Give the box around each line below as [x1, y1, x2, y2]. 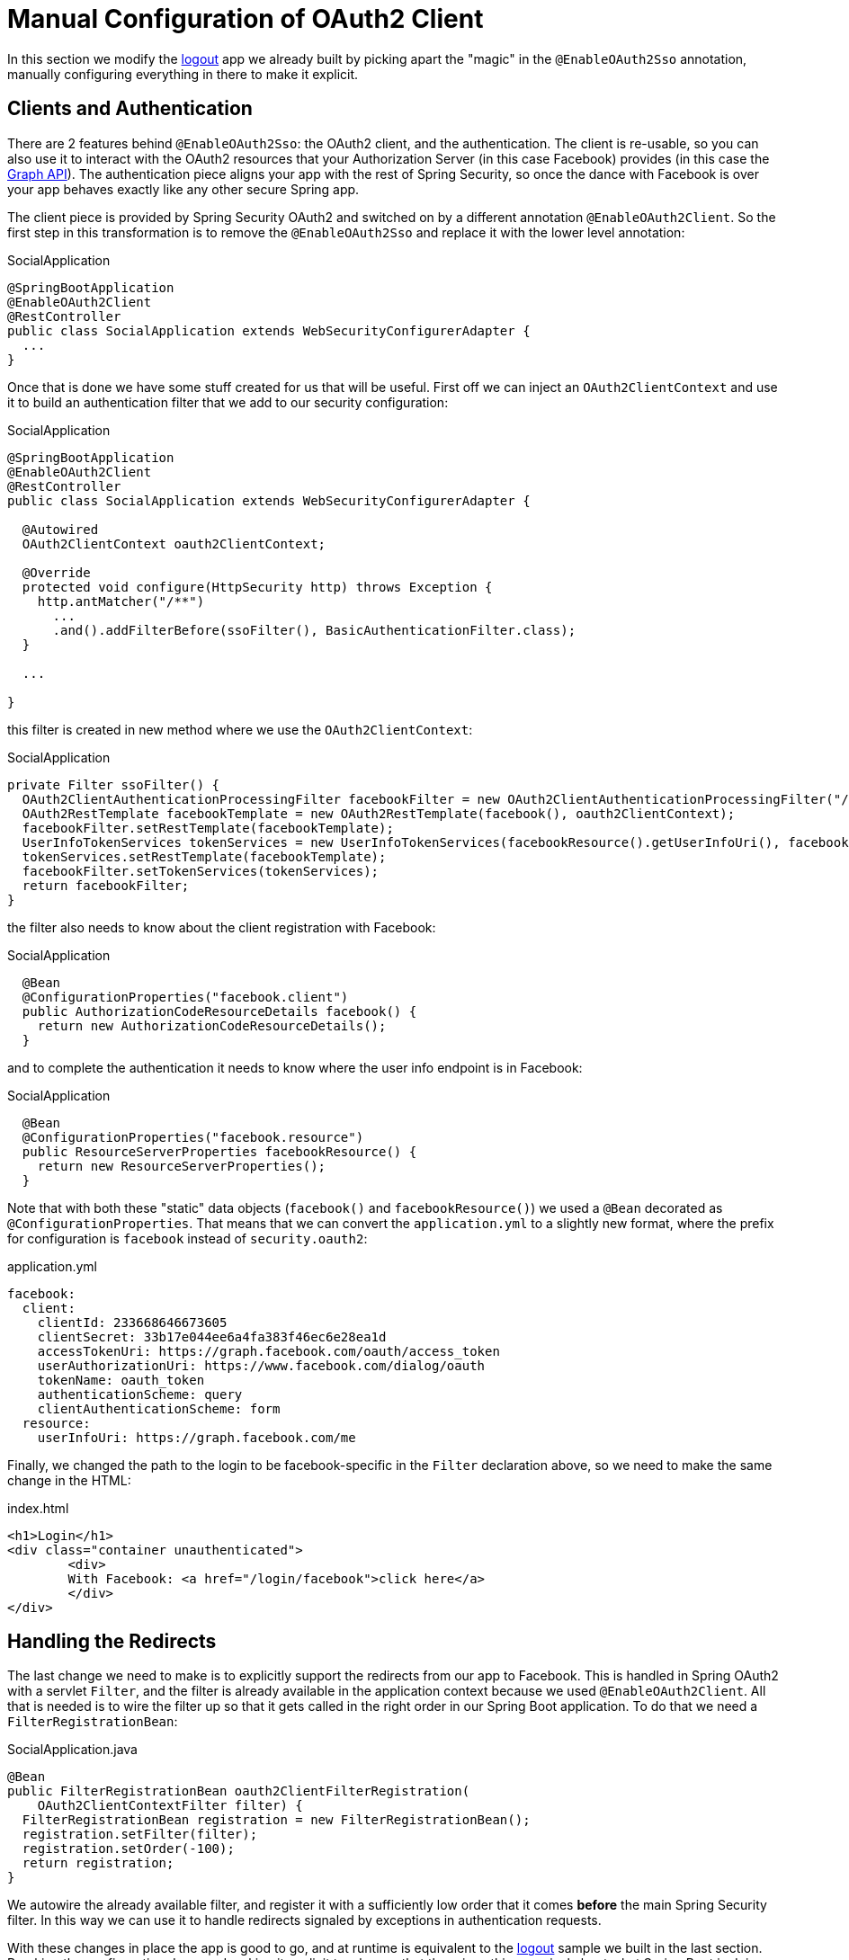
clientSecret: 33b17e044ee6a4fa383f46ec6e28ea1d [37, 1329, 387, 1344]
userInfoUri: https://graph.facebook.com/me [37, 1430, 356, 1445]
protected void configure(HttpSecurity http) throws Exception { [22, 579, 493, 594]
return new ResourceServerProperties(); [37, 1158, 326, 1173]
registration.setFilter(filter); [22, 1827, 258, 1842]
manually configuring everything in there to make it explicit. [7, 66, 359, 82]
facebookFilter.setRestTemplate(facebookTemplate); [22, 820, 394, 835]
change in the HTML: [7, 1472, 131, 1488]
